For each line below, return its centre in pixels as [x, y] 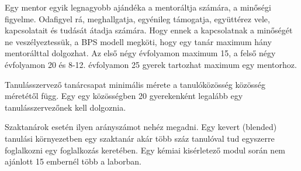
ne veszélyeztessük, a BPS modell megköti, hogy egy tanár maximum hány [138, 41]
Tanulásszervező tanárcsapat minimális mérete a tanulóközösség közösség [135, 84]
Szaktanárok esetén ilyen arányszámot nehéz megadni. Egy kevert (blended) [141, 127]
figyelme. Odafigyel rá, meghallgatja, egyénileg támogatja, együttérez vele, [137, 18]
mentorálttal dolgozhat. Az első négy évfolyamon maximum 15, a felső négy [140, 53]
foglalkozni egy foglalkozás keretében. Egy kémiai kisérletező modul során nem [145, 150]
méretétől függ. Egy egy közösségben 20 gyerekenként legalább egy [124, 96]
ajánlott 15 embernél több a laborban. [73, 161]
